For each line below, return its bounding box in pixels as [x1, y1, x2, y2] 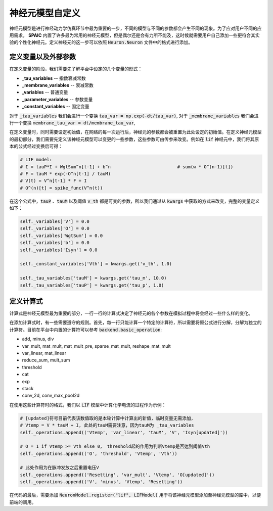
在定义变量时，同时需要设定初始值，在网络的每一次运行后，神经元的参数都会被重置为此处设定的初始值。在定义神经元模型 [9, 129, 262, 135]
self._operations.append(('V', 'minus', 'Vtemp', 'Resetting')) [20, 479, 183, 485]
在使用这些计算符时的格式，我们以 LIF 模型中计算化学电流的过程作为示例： [9, 402, 166, 408]
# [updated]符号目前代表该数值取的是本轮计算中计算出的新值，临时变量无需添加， [20, 415, 196, 421]
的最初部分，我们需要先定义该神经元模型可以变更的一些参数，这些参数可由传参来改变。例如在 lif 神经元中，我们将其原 [9, 136, 259, 142]
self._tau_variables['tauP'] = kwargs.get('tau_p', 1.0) [20, 282, 164, 288]
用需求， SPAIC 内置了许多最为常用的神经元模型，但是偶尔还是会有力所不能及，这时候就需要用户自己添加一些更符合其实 [9, 32, 260, 38]
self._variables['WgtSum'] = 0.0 [20, 233, 103, 239]
